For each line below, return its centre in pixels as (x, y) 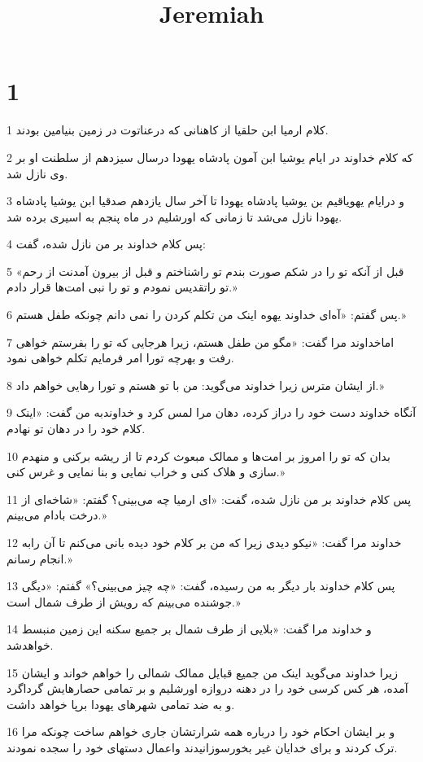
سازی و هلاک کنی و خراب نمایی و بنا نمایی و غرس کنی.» (146, 472)
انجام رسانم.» (39, 558)
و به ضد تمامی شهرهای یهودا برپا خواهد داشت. (121, 704)
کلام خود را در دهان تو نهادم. (76, 429)
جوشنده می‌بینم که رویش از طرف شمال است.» (124, 601)
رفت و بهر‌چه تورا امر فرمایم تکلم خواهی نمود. (120, 358)
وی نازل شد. (37, 173)
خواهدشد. (30, 644)
